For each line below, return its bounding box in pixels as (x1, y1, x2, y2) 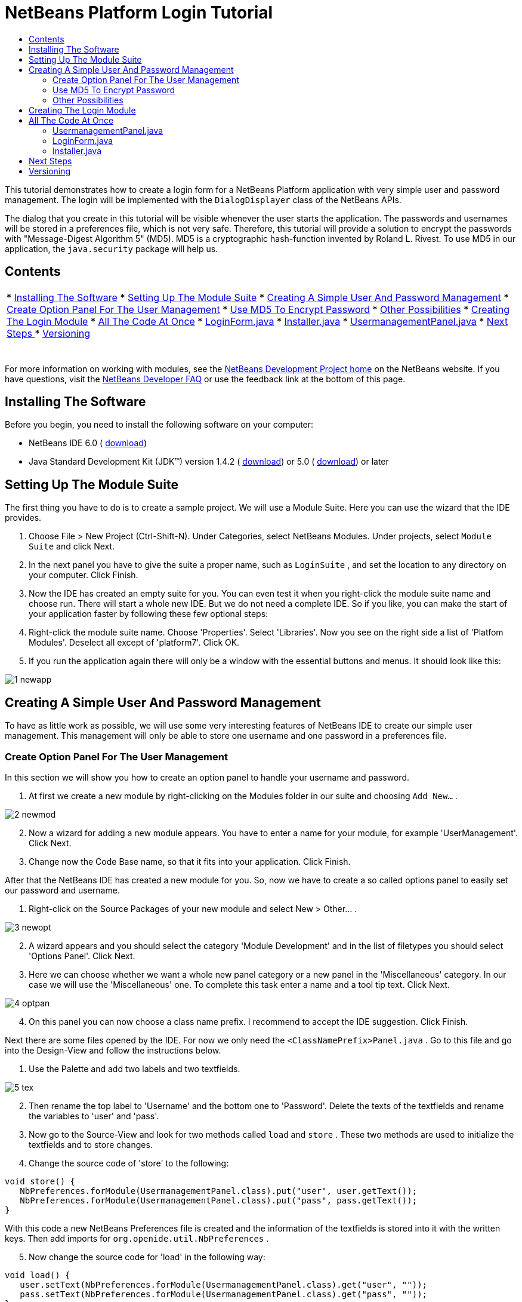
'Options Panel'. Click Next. (29, 950, 135, 961)
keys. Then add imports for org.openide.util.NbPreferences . (5, 1233, 269, 1243)
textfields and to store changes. (29, 1139, 153, 1150)
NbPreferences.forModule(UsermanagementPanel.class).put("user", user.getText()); (20, 1186, 418, 1196)
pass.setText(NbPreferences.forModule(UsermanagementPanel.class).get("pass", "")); (20, 1289, 428, 1299)
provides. (5, 512, 42, 523)
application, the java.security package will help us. (5, 243, 218, 254)
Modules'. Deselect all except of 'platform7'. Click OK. (29, 637, 240, 648)
